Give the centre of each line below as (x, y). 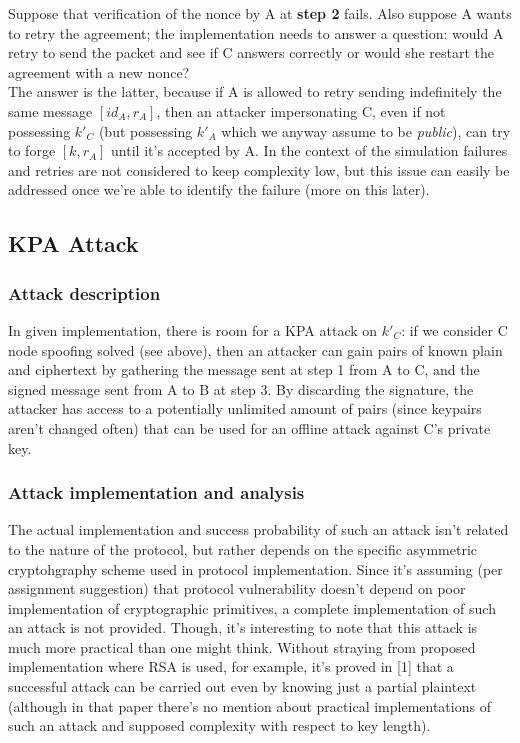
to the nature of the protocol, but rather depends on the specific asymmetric (243, 548)
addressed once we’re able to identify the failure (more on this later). (219, 189)
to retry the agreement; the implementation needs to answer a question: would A (256, 32)
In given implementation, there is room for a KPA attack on (193, 329)
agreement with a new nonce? (99, 71)
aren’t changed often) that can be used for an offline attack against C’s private (249, 427)
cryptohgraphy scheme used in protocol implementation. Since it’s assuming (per (255, 568)
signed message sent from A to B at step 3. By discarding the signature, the (241, 388)
